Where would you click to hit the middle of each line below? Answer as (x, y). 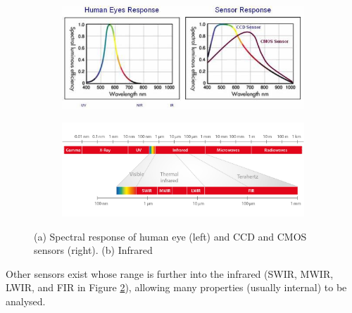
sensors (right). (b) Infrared (93, 250)
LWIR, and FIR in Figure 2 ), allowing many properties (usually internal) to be (176, 287)
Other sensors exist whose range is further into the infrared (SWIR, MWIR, (170, 273)
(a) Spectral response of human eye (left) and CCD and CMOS (170, 236)
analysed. (26, 301)
